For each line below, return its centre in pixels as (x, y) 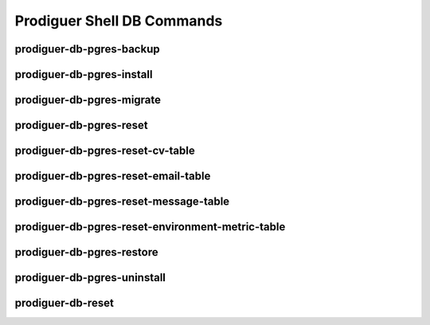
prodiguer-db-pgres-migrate (88, 100)
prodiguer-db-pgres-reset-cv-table (105, 151)
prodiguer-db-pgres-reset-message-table (122, 202)
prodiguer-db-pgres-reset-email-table (113, 176)
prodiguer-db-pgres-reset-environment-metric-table (150, 227)
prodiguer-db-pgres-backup (87, 49)
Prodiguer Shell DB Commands (119, 21)
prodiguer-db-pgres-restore (86, 252)
